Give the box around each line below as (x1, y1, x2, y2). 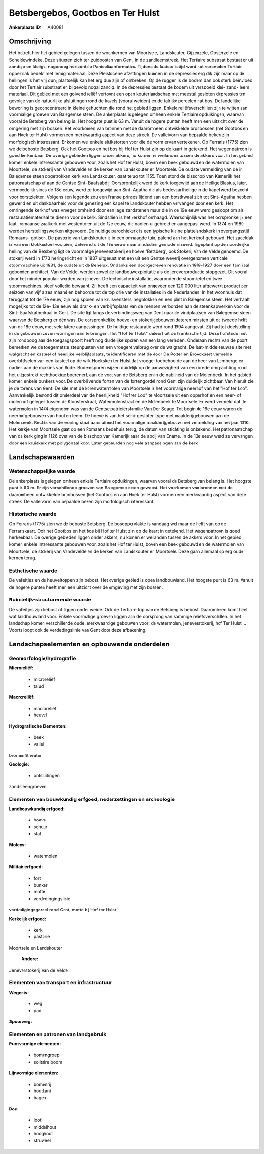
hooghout (33, 1131, 53, 1136)
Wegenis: (9, 989, 29, 995)
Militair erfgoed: (9, 864, 43, 870)
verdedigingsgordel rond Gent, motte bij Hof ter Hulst (9, 907, 117, 913)
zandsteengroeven (9, 783, 47, 789)
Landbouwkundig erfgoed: (9, 806, 65, 812)
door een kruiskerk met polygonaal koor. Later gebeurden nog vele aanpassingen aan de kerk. (9, 440, 199, 446)
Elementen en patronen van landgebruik (9, 1031, 107, 1038)
